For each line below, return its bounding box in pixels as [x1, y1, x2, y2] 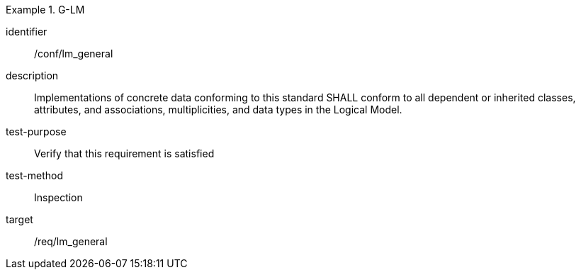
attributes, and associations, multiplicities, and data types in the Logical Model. [34, 103, 402, 116]
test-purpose [6, 125, 67, 137]
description [6, 69, 59, 82]
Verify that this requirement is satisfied [34, 147, 215, 159]
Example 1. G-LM [6, 4, 85, 16]
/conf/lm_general [34, 47, 113, 60]
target [6, 213, 33, 225]
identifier [6, 26, 47, 38]
